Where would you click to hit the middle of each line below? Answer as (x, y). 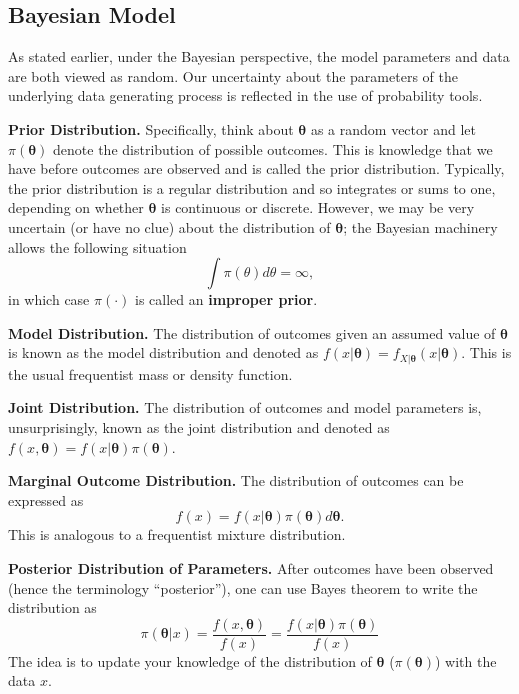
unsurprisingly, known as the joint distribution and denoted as (199, 426)
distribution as (52, 607)
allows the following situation (97, 246)
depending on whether (76, 207)
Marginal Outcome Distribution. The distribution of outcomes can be (236, 480)
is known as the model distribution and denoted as (163, 352)
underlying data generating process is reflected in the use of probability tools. (245, 95)
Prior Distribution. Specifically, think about (151, 128)
